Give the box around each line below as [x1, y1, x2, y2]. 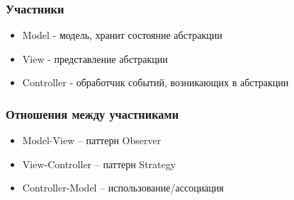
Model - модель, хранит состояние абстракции [22, 28, 222, 42]
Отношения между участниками [6, 105, 179, 122]
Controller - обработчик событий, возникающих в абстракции [22, 75, 289, 90]
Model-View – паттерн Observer [22, 133, 162, 148]
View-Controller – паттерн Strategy [22, 156, 176, 171]
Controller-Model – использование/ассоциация [22, 180, 224, 195]
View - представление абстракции [22, 51, 168, 66]
